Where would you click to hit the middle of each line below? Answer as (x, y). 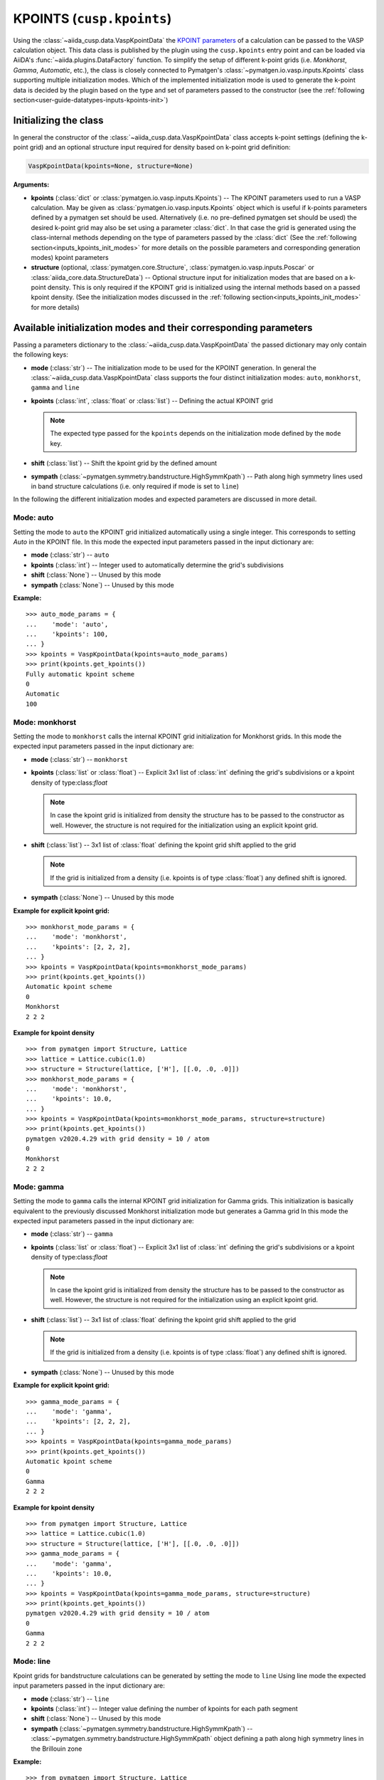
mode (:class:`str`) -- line (70, 1699)
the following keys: (41, 355)
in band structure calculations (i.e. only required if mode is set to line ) (135, 486)
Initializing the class (58, 120)
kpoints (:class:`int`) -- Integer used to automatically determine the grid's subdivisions (158, 565)
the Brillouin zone (57, 1749)
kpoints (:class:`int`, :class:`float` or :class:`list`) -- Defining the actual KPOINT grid (152, 400)
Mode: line (32, 1661)
